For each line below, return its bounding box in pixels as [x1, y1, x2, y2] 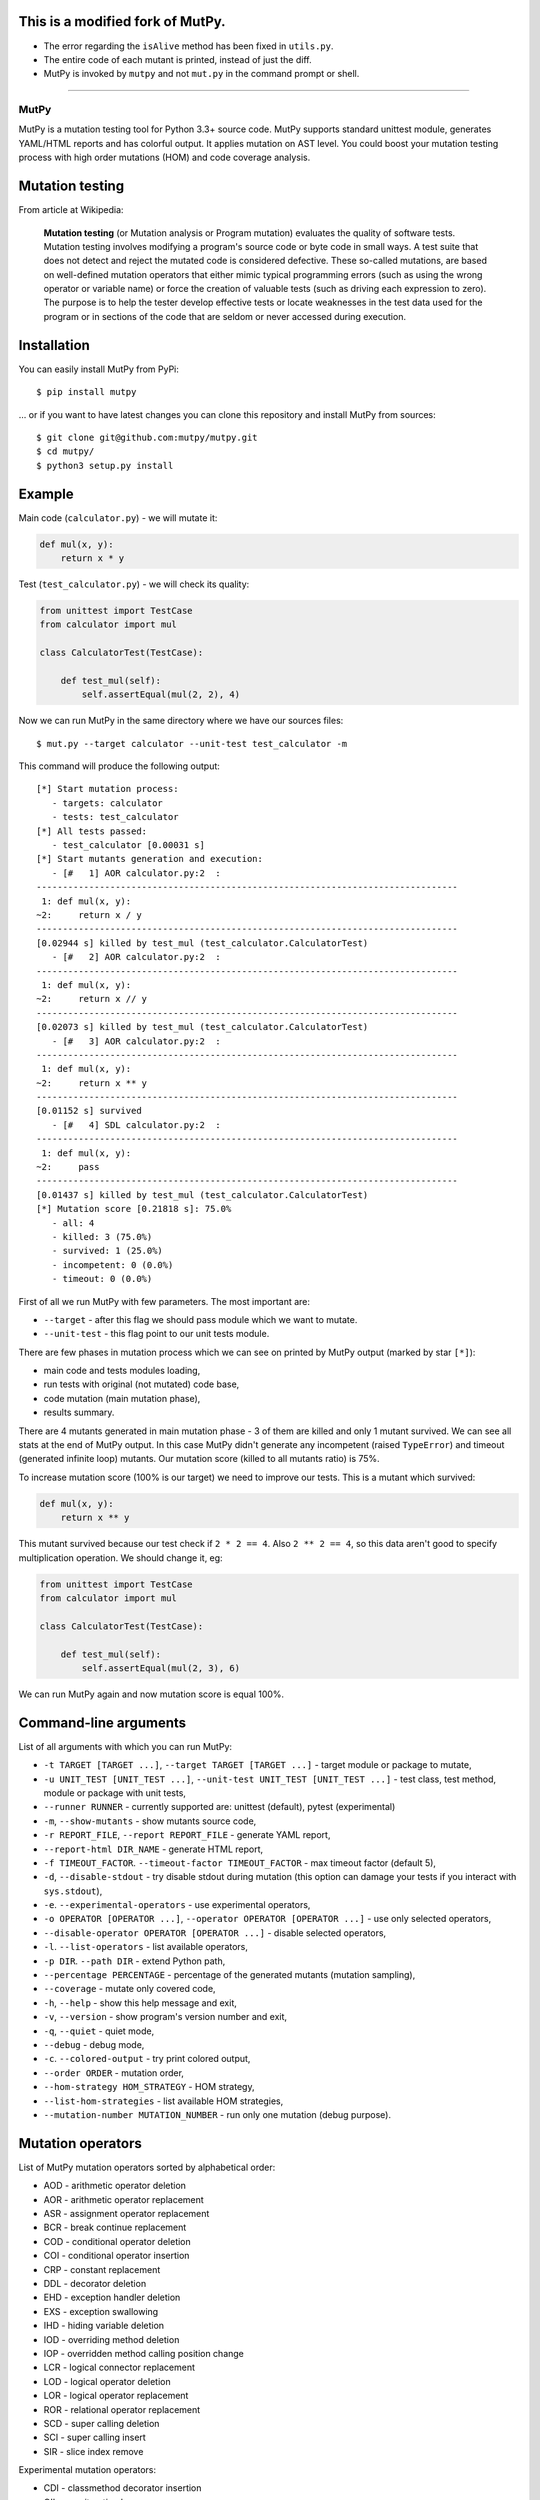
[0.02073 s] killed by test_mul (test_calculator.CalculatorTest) [36, 1021, 369, 1033]
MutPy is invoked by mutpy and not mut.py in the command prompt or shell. [43, 68, 360, 80]
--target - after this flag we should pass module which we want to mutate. [43, 1313, 358, 1325]
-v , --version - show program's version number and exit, [43, 2011, 288, 2023]
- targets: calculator [51, 797, 164, 809]
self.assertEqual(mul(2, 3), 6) [81, 1662, 240, 1674]
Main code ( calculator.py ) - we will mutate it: [18, 511, 218, 524]
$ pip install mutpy [36, 386, 137, 398]
